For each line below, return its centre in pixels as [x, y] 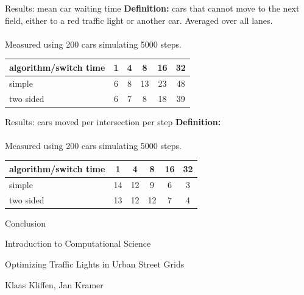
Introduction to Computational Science [78, 243]
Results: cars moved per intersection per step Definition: [113, 121]
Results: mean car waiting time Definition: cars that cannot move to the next [152, 8]
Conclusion [25, 223]
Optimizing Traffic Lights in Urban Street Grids [95, 264]
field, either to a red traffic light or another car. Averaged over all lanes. [139, 20]
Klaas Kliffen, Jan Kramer [54, 284]
